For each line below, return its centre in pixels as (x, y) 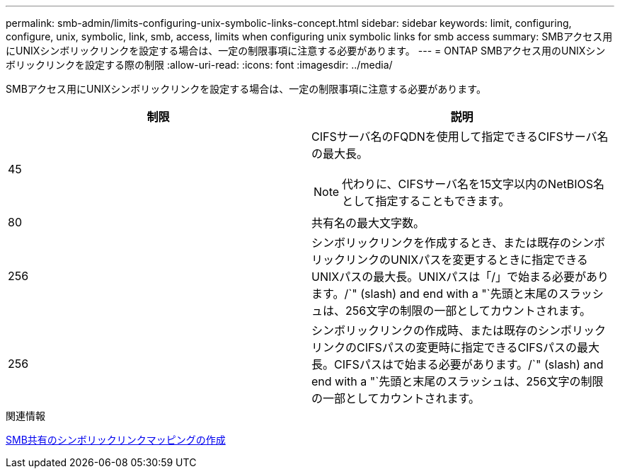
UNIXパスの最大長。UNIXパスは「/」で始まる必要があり (460, 277)
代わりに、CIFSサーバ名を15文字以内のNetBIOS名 (473, 184)
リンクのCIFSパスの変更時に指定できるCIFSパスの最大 (456, 347)
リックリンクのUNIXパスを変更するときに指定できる (450, 260)
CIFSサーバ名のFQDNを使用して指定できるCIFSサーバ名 (460, 137)
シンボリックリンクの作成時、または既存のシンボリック (459, 330)
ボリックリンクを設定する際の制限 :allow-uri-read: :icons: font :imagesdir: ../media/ (199, 65)
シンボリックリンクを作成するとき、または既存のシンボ (458, 243)
